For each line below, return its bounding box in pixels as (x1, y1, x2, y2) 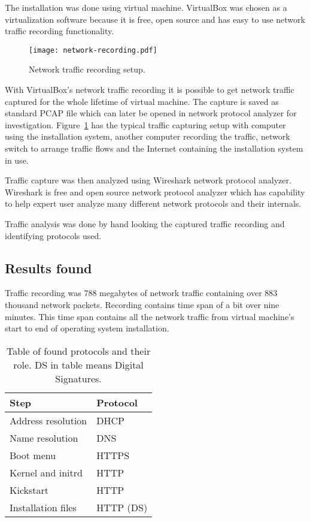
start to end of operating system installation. (5, 322, 169, 334)
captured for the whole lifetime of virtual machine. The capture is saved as (5, 95, 279, 107)
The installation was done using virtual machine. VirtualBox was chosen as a (5, 1, 287, 13)
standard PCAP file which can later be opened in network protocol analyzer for (5, 107, 297, 119)
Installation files (10, 500, 77, 514)
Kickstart (10, 482, 49, 497)
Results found (5, 258, 92, 277)
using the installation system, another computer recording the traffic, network (5, 130, 290, 143)
